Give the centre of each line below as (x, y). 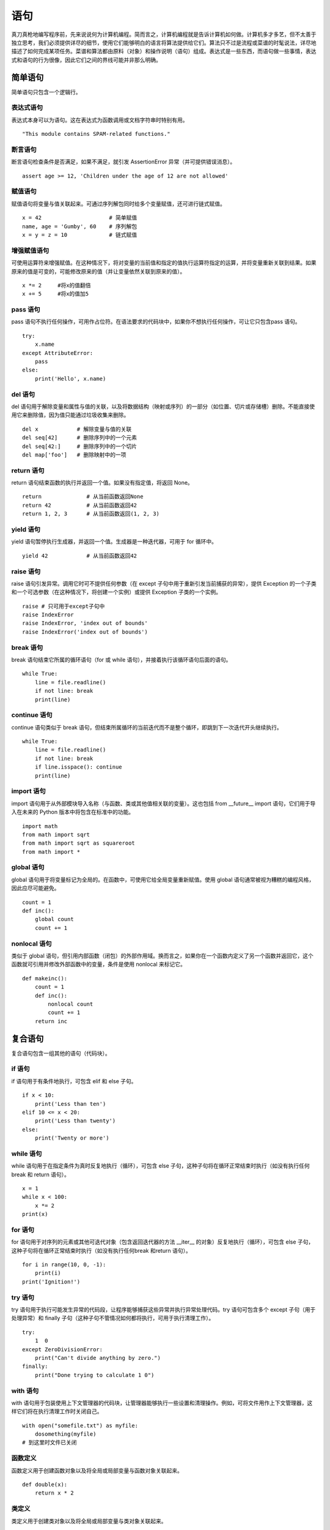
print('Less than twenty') (75, 1121)
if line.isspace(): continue (78, 767)
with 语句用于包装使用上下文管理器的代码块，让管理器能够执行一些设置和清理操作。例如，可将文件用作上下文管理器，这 (162, 1403)
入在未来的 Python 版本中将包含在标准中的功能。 (73, 812)
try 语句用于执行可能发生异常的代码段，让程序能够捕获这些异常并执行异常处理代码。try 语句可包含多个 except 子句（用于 (163, 1310)
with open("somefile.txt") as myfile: (80, 1425)
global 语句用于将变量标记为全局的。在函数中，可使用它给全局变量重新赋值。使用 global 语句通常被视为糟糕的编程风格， (163, 879)
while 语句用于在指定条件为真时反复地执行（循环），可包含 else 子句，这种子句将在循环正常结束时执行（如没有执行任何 (160, 1166)
